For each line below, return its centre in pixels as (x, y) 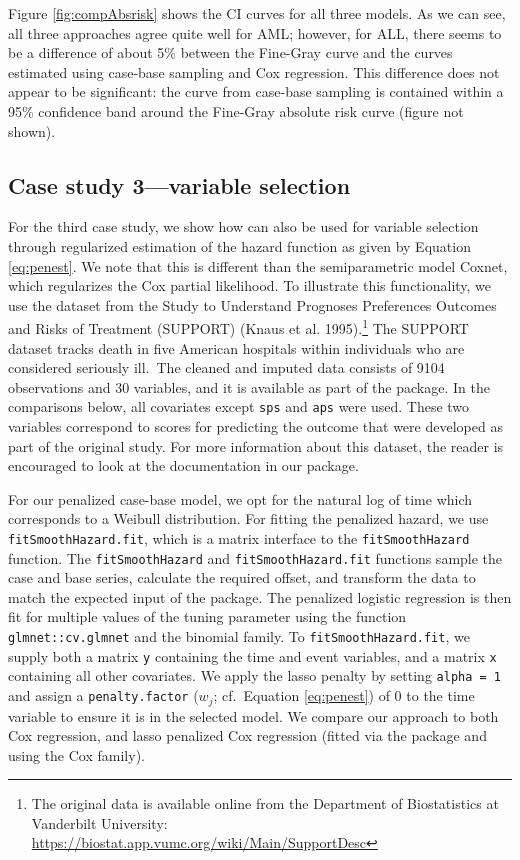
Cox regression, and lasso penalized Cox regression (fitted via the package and (247, 735)
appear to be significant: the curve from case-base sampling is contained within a (256, 91)
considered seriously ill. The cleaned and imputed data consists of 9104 (226, 367)
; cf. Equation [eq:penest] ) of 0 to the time (344, 695)
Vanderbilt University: (99, 822)
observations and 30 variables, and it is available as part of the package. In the (249, 386)
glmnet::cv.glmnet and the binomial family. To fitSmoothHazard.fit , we (239, 636)
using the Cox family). (76, 754)
